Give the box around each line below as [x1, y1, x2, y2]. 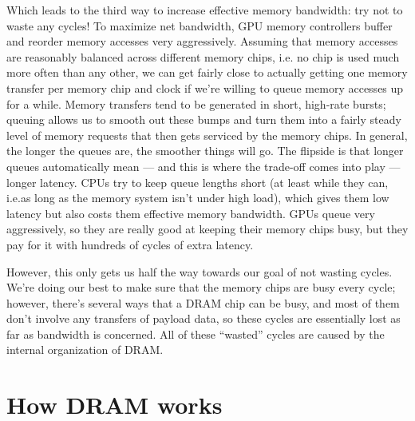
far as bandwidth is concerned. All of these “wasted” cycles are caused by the [6, 325, 385, 342]
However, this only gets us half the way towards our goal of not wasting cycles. [6, 263, 393, 280]
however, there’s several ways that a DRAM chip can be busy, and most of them [6, 294, 400, 311]
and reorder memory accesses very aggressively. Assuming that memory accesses [6, 33, 398, 50]
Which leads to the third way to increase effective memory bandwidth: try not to [6, 2, 403, 18]
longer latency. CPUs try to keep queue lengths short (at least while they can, [6, 173, 389, 190]
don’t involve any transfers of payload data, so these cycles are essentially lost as [6, 310, 401, 327]
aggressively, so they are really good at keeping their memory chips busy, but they [6, 220, 409, 237]
